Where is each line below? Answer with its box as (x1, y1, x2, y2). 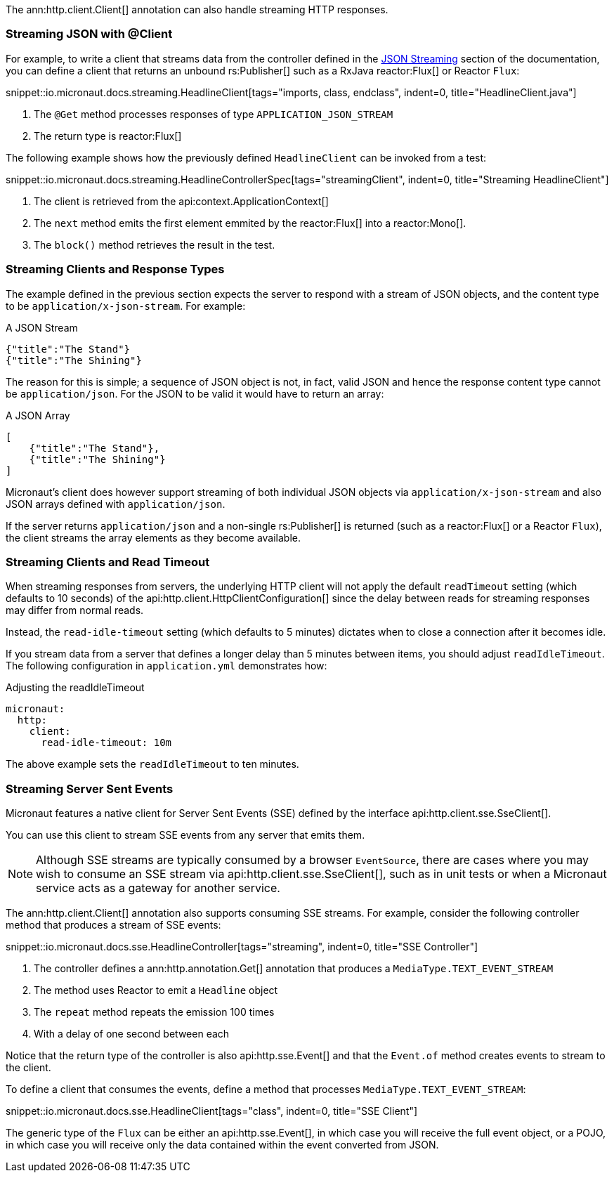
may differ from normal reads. (6, 604, 144, 617)
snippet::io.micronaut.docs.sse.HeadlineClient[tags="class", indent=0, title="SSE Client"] (6, 1105, 418, 1117)
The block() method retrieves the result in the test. (34, 238, 275, 251)
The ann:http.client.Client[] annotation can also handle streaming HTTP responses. (6, 4, 388, 15)
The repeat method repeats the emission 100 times (34, 1006, 275, 1018)
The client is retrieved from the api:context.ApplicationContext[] (34, 195, 329, 207)
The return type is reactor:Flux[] (34, 129, 182, 142)
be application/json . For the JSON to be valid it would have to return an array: (6, 387, 384, 400)
